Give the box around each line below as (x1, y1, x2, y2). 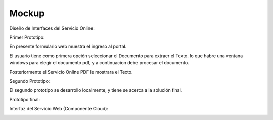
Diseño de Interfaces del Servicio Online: (9, 25, 95, 31)
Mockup (9, 8, 45, 19)
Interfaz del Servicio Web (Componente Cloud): (9, 106, 109, 112)
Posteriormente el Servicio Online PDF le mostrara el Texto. (9, 69, 133, 75)
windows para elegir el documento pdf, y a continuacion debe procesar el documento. (9, 60, 189, 66)
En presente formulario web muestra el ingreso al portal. (9, 43, 127, 50)
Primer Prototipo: (9, 34, 45, 40)
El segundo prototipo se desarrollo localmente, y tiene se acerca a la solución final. (9, 87, 183, 93)
